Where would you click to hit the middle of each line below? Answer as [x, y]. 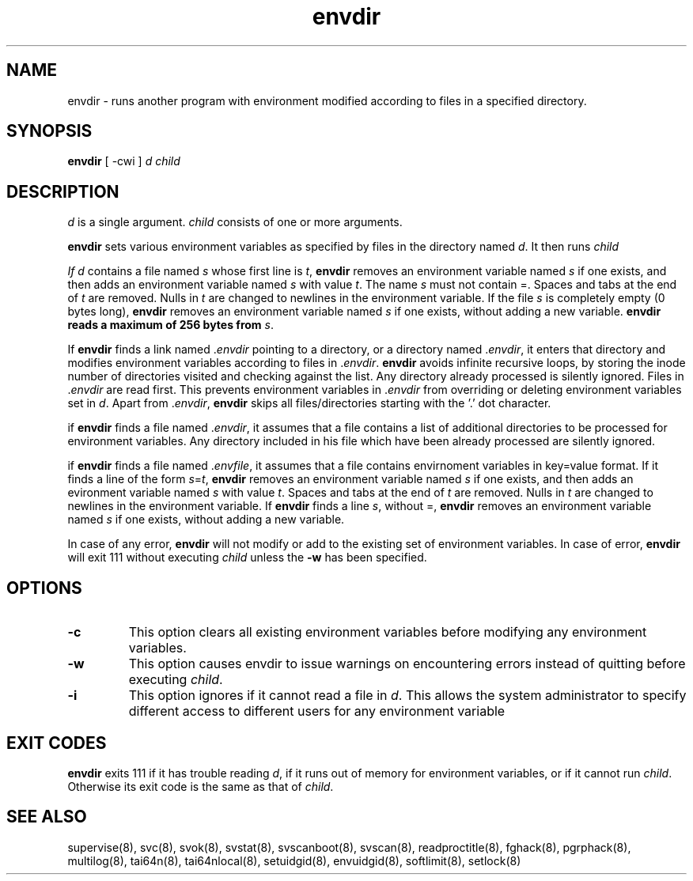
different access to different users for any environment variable [317, 711]
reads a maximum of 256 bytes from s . [170, 325]
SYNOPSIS [49, 131]
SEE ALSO [47, 817]
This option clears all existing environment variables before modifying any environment [388, 632]
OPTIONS [44, 588]
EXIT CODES [57, 743]
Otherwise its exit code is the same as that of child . [201, 786]
